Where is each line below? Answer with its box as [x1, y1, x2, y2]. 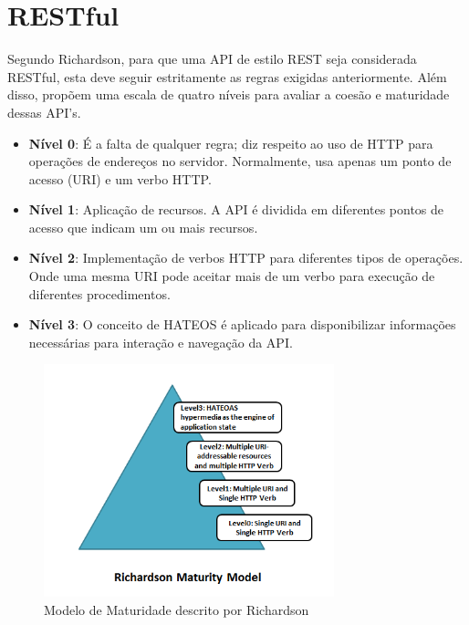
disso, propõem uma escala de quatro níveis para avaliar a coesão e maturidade [7, 85, 450, 104]
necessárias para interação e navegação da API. [28, 332, 293, 351]
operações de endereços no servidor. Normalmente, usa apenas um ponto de [28, 151, 452, 171]
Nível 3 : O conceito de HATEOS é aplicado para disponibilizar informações [28, 315, 456, 334]
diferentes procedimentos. [28, 284, 171, 303]
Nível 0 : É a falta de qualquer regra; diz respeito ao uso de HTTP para [28, 133, 433, 152]
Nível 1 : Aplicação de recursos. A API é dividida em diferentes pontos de [28, 200, 444, 219]
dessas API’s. [7, 102, 81, 121]
